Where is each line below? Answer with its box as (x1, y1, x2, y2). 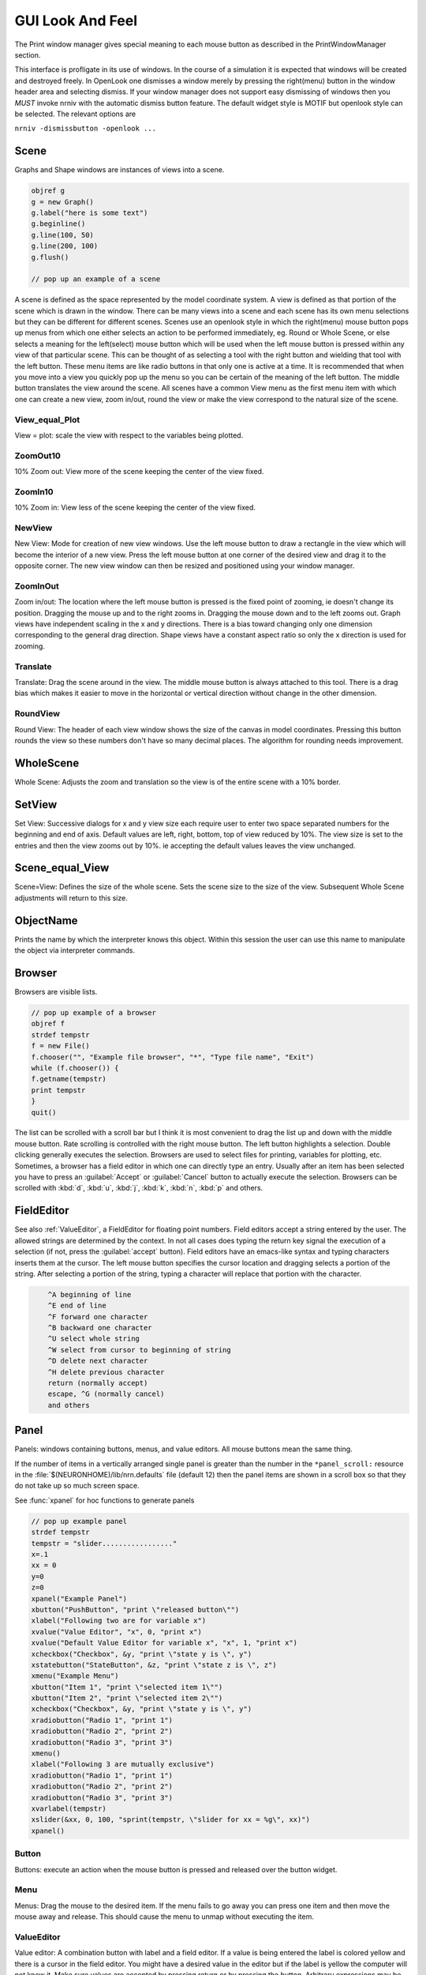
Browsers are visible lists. (14, 987, 98, 996)
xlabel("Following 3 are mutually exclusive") (31, 1760, 215, 1769)
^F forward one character (47, 1312, 148, 1321)
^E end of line (47, 1301, 106, 1311)
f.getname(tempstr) (31, 1074, 106, 1084)
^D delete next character (47, 1356, 148, 1366)
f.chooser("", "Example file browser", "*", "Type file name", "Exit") (31, 1052, 315, 1062)
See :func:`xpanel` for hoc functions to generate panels (14, 1495, 195, 1505)
